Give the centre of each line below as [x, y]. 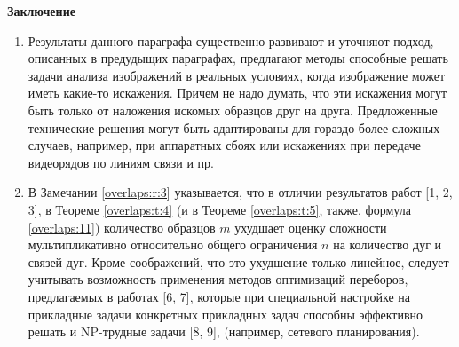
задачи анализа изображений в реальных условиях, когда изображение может [237, 75]
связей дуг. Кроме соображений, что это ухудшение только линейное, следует [238, 261]
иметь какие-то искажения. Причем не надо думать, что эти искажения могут [237, 93]
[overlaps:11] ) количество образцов [122, 227]
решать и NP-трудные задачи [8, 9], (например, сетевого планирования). [224, 331]
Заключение [41, 11]
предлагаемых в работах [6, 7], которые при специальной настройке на [219, 296]
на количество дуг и [388, 244]
